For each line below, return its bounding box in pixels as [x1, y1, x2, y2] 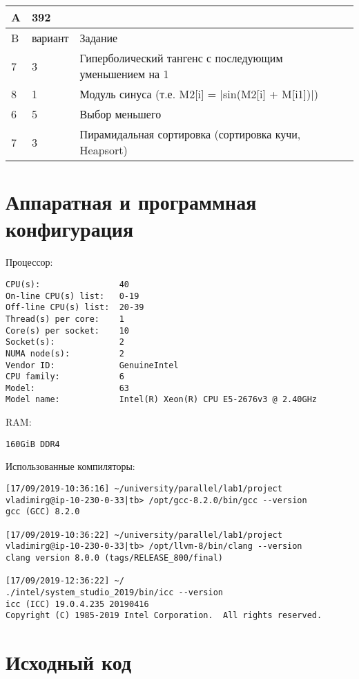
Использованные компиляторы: [6, 459, 135, 473]
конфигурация [6, 215, 134, 243]
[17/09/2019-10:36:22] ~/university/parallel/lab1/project [6, 529, 282, 540]
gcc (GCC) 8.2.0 [6, 507, 80, 517]
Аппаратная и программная [6, 188, 257, 216]
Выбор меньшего [79, 106, 162, 122]
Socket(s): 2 [6, 337, 124, 347]
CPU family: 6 [6, 372, 124, 382]
